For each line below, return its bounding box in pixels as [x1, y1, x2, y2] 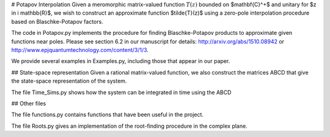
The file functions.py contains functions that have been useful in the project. [11, 111, 204, 119]
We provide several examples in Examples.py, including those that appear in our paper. [11, 57, 230, 65]
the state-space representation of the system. [11, 77, 127, 85]
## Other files [11, 100, 46, 107]
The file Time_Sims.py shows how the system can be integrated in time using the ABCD [11, 89, 232, 96]
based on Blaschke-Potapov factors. [11, 18, 103, 25]
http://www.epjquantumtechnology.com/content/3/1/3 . [11, 46, 149, 53]
